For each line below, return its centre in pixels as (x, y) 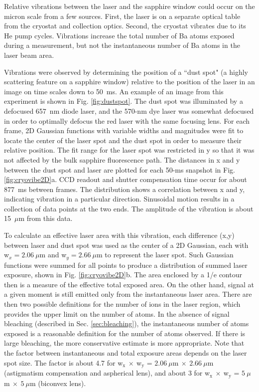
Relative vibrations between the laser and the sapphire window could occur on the (129, 6)
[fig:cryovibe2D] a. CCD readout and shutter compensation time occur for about (126, 179)
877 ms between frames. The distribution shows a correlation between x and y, (125, 189)
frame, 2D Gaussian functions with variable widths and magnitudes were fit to (124, 130)
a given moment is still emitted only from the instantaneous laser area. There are (128, 294)
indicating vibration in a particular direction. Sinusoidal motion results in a (119, 199)
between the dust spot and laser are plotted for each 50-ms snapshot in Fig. (120, 169)
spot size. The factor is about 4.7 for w (64, 362)
